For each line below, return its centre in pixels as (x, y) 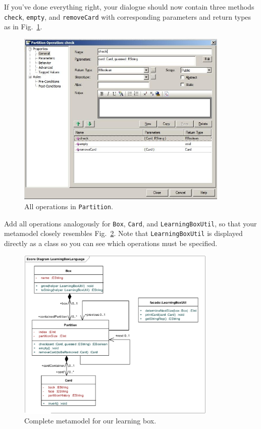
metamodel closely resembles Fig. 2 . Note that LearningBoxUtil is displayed (123, 233)
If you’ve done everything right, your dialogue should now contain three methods (129, 7)
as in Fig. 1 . (23, 27)
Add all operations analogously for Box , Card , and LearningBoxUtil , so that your (130, 223)
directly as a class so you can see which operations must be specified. (111, 243)
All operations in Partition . (69, 206)
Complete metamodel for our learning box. (90, 421)
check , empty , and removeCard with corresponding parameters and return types (128, 16)
